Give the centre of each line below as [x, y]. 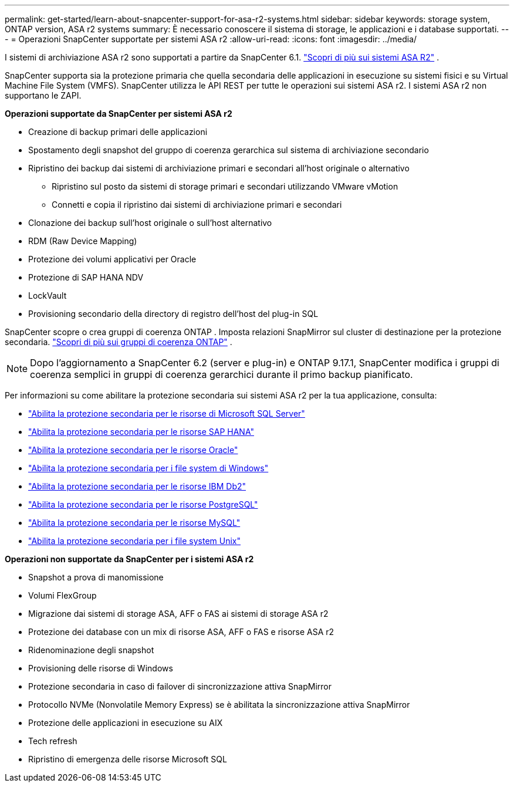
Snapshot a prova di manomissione [96, 577]
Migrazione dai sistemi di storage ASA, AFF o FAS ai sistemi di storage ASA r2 [178, 614]
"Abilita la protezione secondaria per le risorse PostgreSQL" [143, 504]
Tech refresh [53, 741]
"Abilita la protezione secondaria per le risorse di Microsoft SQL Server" [167, 413]
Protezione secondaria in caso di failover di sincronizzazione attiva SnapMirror [180, 686]
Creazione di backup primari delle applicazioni [118, 132]
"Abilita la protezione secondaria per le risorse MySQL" [134, 523]
